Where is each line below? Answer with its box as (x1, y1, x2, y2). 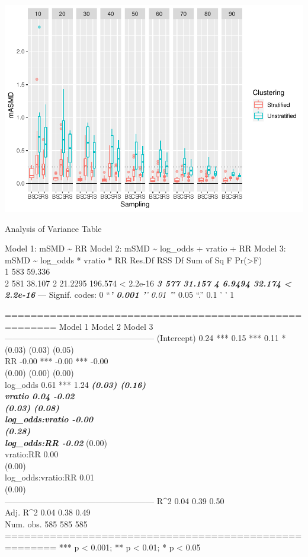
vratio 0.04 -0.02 (5, 390, 75, 402)
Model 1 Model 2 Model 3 (59, 320, 153, 332)
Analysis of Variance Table (5, 222, 102, 234)
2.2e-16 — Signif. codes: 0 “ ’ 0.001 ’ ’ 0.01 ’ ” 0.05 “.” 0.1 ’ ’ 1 (5, 288, 235, 301)
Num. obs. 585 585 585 (5, 517, 88, 530)
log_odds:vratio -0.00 (5, 413, 93, 425)
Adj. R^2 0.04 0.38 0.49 (5, 506, 91, 518)
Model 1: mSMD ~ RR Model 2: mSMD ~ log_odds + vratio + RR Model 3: (5, 242, 286, 254)
